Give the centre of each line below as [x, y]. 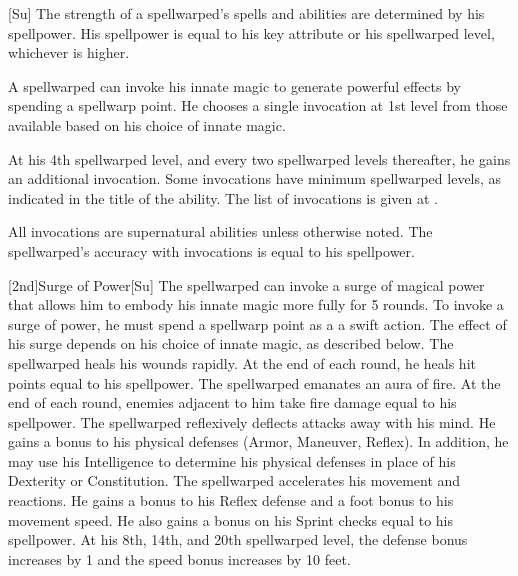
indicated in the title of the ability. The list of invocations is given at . [223, 197]
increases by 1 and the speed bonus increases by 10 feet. [179, 558]
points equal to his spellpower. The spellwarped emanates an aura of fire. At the [254, 382]
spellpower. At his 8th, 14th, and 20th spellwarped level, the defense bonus [238, 539]
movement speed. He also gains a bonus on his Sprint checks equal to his [231, 519]
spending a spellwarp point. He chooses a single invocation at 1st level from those [258, 105]
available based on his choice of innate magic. [147, 124]
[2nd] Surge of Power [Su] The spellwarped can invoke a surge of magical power [246, 284]
